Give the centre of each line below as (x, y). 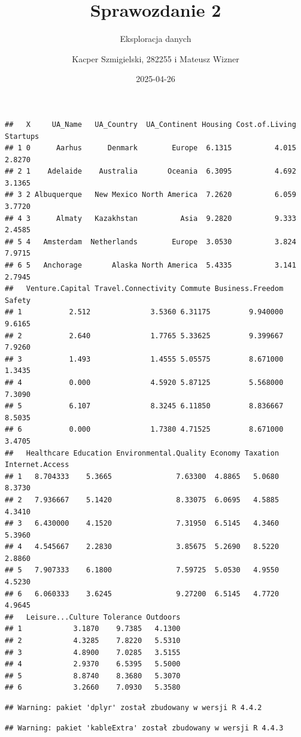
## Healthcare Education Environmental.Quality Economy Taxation (142, 453)
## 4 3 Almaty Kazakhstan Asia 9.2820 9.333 (150, 218)
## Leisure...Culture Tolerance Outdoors (93, 617)
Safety (18, 300)
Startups (22, 136)
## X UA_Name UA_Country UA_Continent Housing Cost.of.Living (150, 124)
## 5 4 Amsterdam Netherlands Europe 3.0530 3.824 (150, 242)
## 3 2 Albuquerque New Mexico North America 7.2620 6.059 (150, 195)
